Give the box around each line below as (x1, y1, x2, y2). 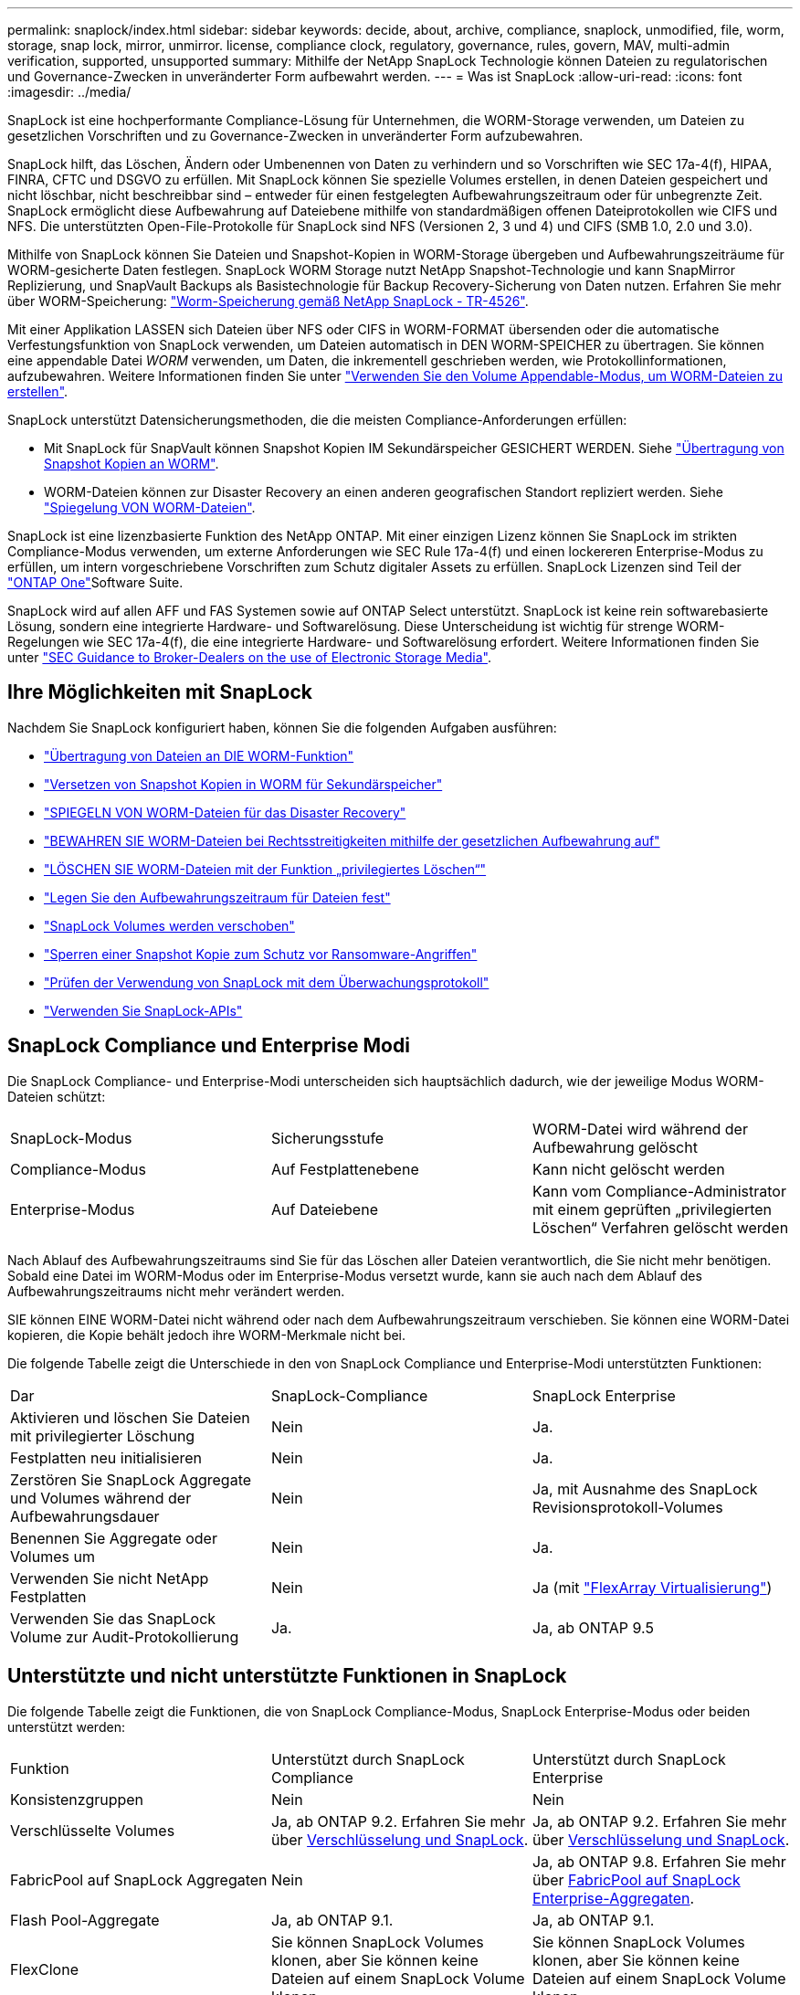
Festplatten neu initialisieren (10, 1448, 203, 1467)
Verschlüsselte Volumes (10, 1821, 175, 1840)
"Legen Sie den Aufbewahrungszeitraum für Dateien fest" (44, 889, 391, 905)
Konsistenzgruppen (10, 1789, 144, 1809)
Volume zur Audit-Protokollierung (10, 1627, 239, 1646)
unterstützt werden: (7, 1718, 125, 1735)
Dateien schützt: (7, 1088, 106, 1104)
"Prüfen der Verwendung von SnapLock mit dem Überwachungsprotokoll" (44, 974, 489, 990)
